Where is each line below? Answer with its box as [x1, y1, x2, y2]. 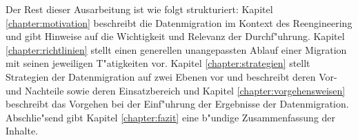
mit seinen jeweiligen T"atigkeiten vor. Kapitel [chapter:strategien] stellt [6, 56, 310, 70]
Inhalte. [6, 123, 39, 138]
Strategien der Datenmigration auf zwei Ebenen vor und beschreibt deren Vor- [6, 69, 337, 83]
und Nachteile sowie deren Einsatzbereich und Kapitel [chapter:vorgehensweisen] [6, 83, 346, 97]
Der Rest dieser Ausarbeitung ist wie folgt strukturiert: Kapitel [6, 2, 273, 16]
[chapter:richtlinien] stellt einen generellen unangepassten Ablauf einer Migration [6, 42, 347, 57]
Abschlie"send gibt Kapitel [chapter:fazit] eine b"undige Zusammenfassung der [6, 110, 336, 124]
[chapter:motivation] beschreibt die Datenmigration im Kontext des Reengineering [6, 15, 352, 30]
